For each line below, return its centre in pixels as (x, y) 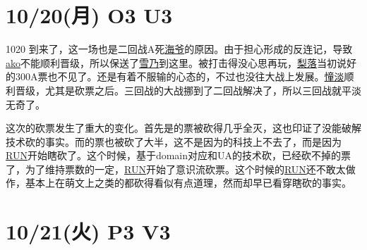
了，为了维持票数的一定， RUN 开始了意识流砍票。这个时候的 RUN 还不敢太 (176, 169)
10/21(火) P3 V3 (88, 231)
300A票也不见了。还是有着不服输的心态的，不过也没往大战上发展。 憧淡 (180, 76)
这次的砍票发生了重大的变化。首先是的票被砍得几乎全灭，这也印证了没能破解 (183, 128)
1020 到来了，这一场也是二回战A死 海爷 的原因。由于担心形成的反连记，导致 (179, 49)
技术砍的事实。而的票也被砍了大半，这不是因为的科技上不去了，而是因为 (174, 141)
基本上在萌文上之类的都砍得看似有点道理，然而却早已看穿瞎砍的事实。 (188, 183)
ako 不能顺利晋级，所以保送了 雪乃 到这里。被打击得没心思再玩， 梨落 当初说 (176, 62)
